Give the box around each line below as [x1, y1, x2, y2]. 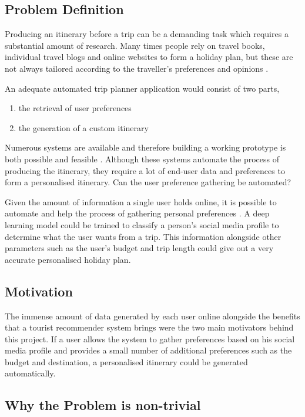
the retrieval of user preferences [18, 102, 132, 114]
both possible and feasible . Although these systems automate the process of [5, 152, 279, 165]
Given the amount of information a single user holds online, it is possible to [5, 195, 277, 208]
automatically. [5, 367, 56, 379]
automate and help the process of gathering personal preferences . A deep [5, 207, 270, 219]
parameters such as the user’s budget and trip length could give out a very [5, 242, 274, 254]
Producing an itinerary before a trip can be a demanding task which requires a [5, 28, 289, 40]
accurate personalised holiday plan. [5, 253, 131, 265]
